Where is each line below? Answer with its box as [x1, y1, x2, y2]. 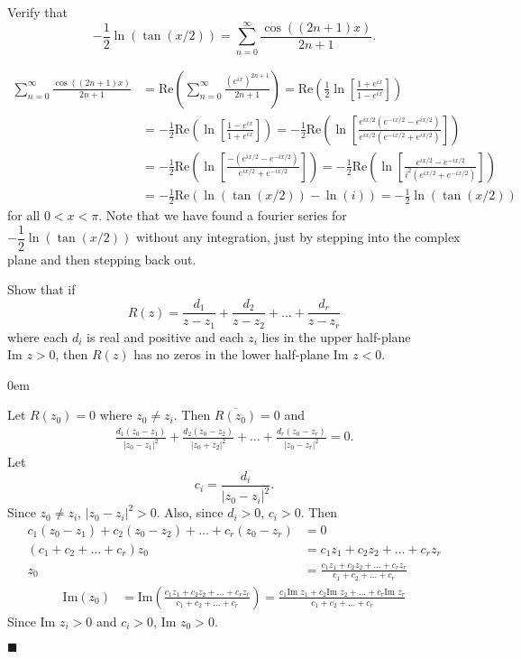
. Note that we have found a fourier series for [98, 206, 347, 225]
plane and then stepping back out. [7, 249, 197, 268]
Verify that [7, 3, 68, 21]
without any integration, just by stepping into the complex [135, 227, 461, 246]
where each [7, 327, 69, 346]
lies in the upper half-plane [261, 327, 411, 346]
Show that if [7, 280, 76, 299]
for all [7, 206, 41, 225]
